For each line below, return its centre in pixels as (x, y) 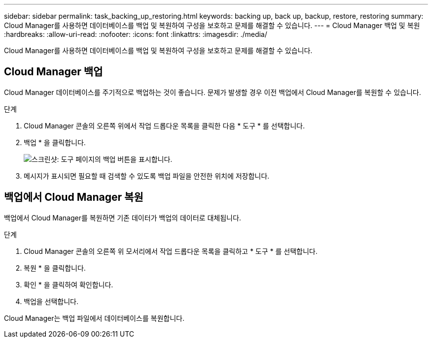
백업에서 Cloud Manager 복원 (74, 197)
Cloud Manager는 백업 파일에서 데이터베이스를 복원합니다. (94, 318)
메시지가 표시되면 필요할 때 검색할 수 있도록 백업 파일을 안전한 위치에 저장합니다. (147, 176)
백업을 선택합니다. (51, 301)
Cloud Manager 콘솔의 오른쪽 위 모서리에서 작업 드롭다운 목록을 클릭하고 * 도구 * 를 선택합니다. (171, 251)
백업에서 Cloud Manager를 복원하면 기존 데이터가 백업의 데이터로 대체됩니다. (123, 218)
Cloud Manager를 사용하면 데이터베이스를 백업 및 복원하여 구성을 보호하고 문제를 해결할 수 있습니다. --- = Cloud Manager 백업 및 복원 (212, 25)
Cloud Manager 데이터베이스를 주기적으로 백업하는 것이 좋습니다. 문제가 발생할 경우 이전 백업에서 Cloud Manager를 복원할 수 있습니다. (213, 92)
